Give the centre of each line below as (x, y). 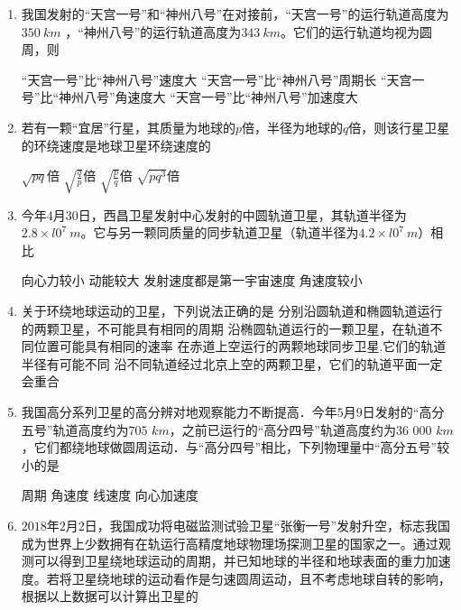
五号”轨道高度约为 (75, 429)
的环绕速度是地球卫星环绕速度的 (116, 145)
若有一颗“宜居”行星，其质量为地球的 (129, 127)
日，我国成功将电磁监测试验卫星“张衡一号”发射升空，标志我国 (267, 525)
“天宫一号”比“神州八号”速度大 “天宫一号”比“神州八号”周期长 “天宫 (217, 79)
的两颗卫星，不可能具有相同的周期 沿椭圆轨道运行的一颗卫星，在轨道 (226, 328)
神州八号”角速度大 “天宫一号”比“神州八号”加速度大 (208, 97)
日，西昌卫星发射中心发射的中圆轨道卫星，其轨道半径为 (242, 214)
